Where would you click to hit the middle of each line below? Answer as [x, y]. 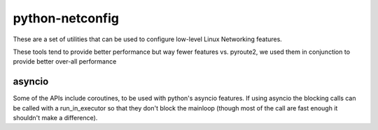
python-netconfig [66, 18]
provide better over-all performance [65, 62]
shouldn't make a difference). [55, 118]
